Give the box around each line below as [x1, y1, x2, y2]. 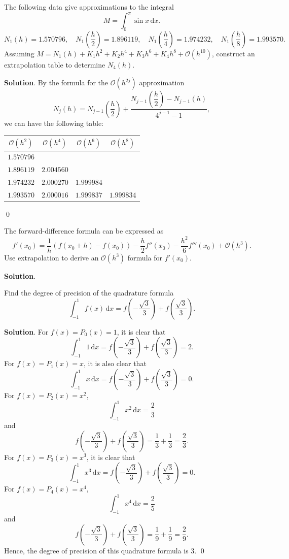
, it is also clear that [84, 358, 147, 369]
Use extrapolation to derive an [4, 252, 99, 262]
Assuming [4, 48, 34, 58]
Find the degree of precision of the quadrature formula [4, 287, 174, 298]
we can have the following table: [4, 117, 103, 128]
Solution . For [4, 326, 49, 337]
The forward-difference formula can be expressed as [4, 225, 164, 236]
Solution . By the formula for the [4, 77, 109, 88]
